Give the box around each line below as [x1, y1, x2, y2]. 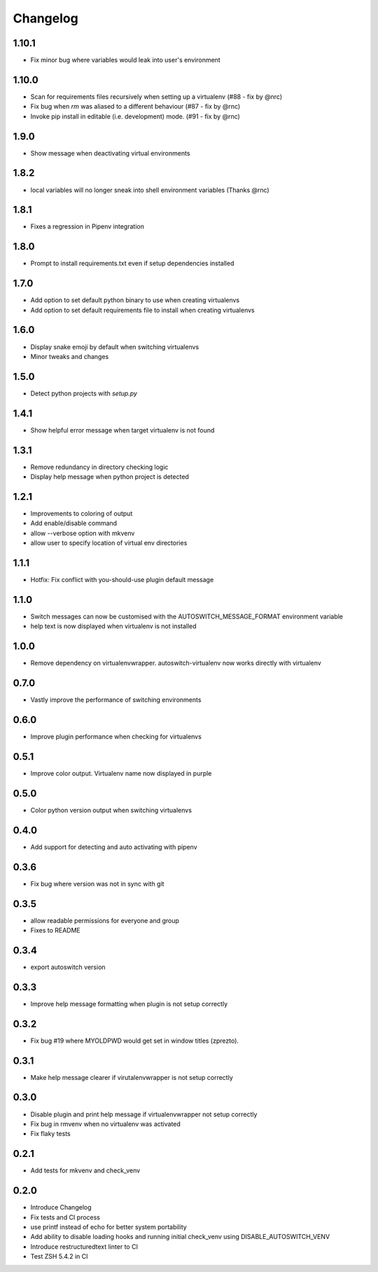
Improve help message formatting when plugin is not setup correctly [30, 999, 228, 1008]
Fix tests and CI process [30, 1213, 101, 1222]
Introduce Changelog [30, 1203, 92, 1212]
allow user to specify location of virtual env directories [30, 539, 188, 547]
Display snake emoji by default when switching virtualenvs [30, 342, 199, 351]
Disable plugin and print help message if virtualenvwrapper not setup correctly [30, 1110, 258, 1118]
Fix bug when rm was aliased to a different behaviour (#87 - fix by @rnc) [30, 102, 241, 111]
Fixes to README [30, 926, 80, 934]
